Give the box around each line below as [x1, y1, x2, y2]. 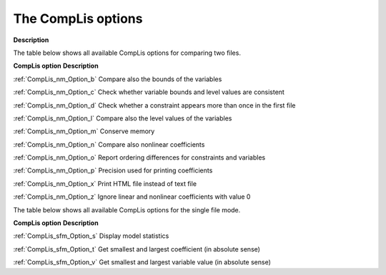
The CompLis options [13, 11, 143, 26]
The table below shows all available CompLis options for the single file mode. [13, 205, 241, 214]
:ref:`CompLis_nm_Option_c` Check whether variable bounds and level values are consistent [13, 88, 285, 96]
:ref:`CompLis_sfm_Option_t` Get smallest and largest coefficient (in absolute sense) [13, 244, 261, 253]
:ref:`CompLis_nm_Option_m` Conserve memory [13, 127, 155, 135]
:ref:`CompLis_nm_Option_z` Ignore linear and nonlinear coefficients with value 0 [13, 192, 251, 201]
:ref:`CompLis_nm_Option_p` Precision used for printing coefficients [13, 166, 213, 175]
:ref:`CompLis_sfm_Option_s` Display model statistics [13, 232, 169, 240]
